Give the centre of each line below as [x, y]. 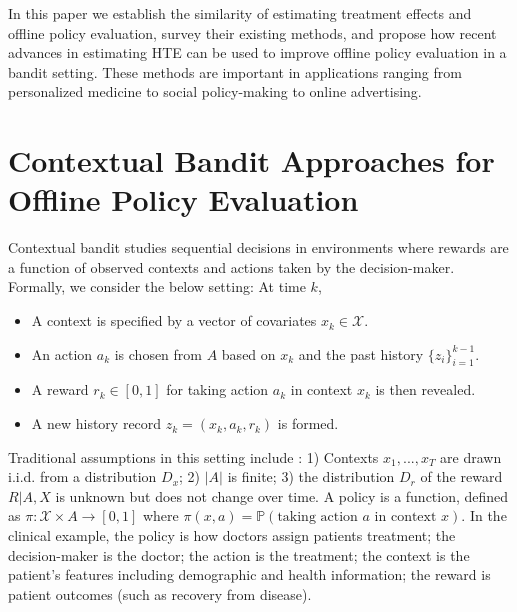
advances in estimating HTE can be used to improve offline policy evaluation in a [257, 52]
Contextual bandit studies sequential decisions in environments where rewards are [258, 247]
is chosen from [158, 353]
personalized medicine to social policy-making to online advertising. [215, 91]
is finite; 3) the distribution [311, 476]
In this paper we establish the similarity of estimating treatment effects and [240, 13]
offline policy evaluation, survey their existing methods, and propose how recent [252, 32]
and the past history [361, 353]
